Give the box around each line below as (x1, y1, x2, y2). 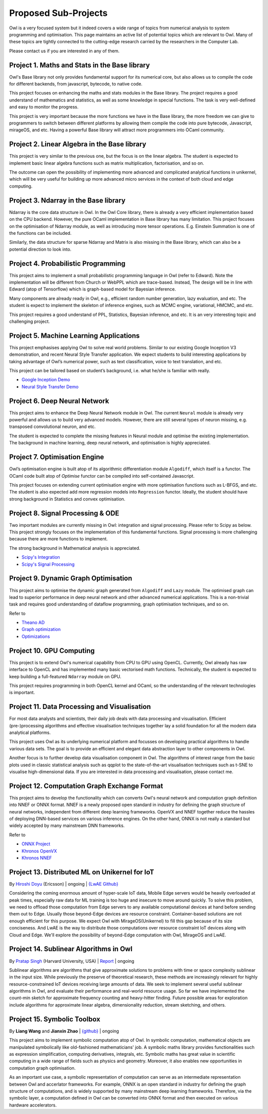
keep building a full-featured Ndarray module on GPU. (9, 673, 122, 679)
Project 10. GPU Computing (9, 646, 95, 655)
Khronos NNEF (21, 855, 52, 861)
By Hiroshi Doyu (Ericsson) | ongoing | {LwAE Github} (9, 881, 119, 887)
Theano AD (21, 619, 45, 625)
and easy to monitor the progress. (9, 104, 79, 110)
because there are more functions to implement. (9, 536, 108, 542)
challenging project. (9, 318, 50, 324)
